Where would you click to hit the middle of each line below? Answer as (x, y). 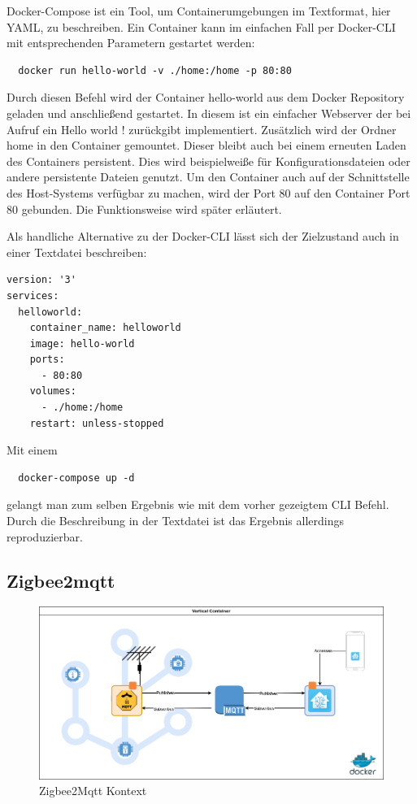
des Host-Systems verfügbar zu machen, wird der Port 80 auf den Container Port (208, 192)
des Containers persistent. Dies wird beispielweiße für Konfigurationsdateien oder (208, 161)
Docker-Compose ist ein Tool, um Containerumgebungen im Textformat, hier (199, 11)
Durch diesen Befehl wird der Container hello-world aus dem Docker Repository (206, 97)
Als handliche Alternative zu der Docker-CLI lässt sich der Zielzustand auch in (203, 236)
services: (33, 296)
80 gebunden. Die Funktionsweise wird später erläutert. (144, 209)
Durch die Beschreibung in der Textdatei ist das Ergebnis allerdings (175, 521)
